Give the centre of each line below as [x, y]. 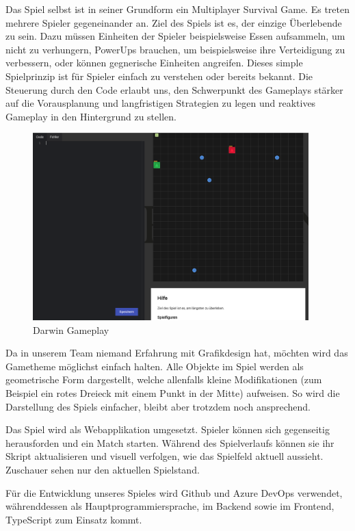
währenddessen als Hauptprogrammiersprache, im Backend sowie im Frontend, [170, 506]
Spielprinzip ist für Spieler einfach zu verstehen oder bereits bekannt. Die [159, 76]
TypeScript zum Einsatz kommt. [74, 519]
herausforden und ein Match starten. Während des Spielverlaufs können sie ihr [170, 442]
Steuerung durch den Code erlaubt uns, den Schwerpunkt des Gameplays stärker [174, 89]
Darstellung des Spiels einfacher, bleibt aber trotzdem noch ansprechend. [158, 406]
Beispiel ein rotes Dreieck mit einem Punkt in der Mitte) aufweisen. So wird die [173, 393]
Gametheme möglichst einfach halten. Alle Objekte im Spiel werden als [155, 366]
